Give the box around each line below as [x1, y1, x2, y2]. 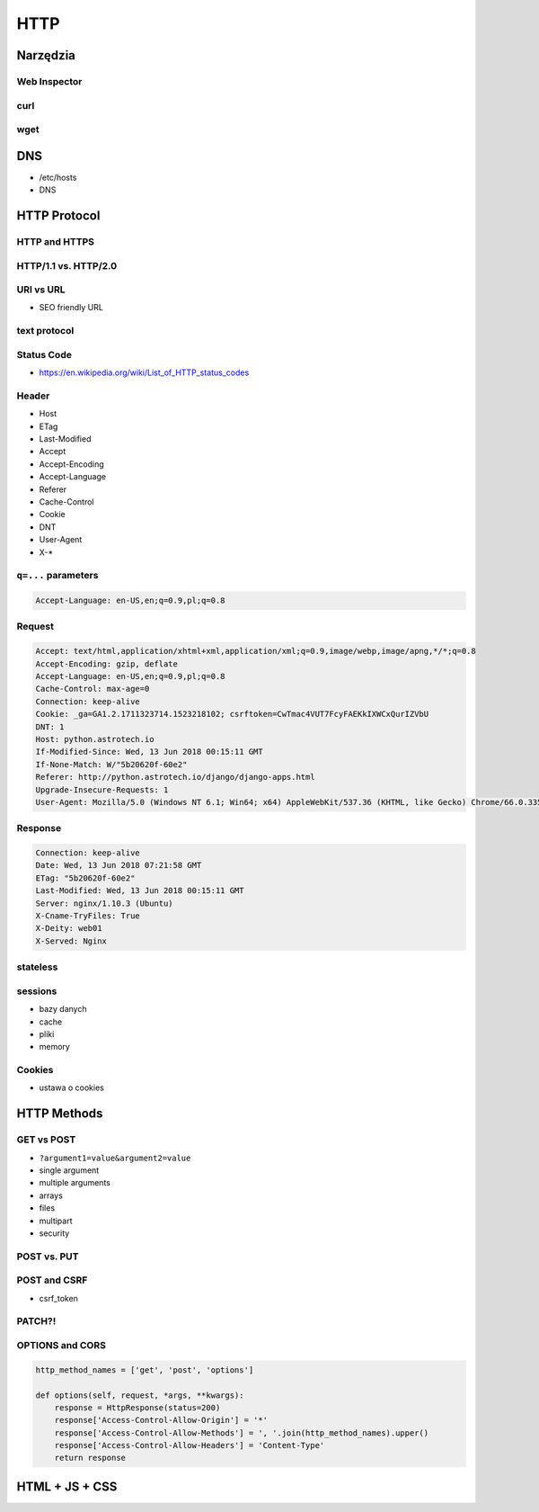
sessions [16, 985, 57, 998]
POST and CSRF [16, 1274, 88, 1286]
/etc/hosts [39, 172, 77, 183]
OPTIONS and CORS [16, 1338, 107, 1351]
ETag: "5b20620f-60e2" [35, 872, 136, 883]
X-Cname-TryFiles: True [35, 911, 141, 921]
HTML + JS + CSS [16, 1479, 118, 1494]
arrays [39, 1190, 63, 1201]
